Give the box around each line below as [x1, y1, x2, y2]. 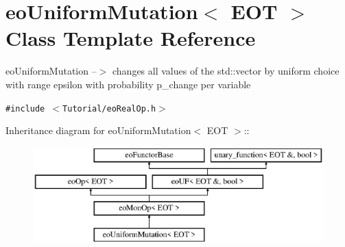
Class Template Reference [5, 24, 256, 52]
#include [5, 103, 45, 114]
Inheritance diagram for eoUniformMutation [5, 123, 191, 138]
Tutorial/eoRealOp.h [62, 103, 156, 114]
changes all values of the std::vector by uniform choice [112, 64, 340, 78]
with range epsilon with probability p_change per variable [5, 77, 251, 91]
